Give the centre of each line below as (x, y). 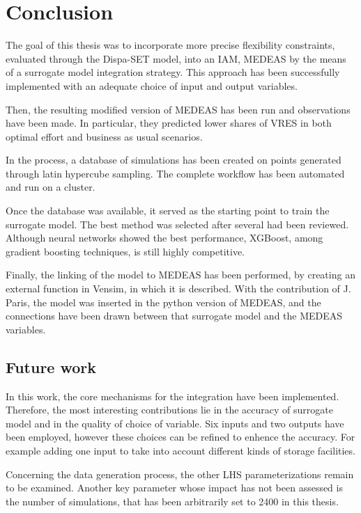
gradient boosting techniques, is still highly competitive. (125, 251)
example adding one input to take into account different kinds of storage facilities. (180, 450)
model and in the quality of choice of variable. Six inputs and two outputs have (175, 423)
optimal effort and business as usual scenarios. (104, 136)
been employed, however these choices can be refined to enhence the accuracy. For (180, 437)
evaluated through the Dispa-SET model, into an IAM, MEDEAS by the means (176, 58)
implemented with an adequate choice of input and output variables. (152, 85)
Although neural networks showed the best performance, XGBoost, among (164, 238)
